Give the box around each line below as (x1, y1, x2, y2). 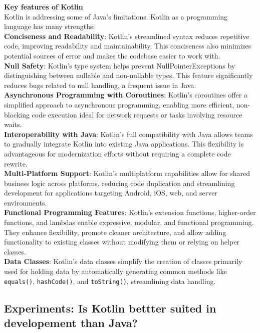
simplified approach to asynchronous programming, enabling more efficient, (4, 99, 234, 109)
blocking (4, 109, 30, 119)
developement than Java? (4, 315, 138, 330)
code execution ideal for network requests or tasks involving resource (32, 109, 242, 119)
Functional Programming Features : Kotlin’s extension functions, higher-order (4, 207, 256, 217)
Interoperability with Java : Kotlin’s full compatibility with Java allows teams (4, 128, 253, 139)
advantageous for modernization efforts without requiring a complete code (4, 148, 231, 158)
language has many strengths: (4, 21, 95, 31)
